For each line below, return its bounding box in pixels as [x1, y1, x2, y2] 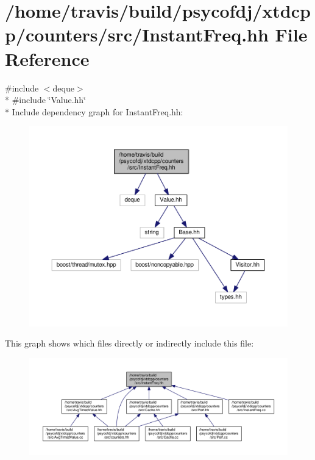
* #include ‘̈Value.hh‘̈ [5, 93, 87, 106]
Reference [5, 46, 90, 71]
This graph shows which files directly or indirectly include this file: [5, 337, 254, 350]
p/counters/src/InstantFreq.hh [5, 22, 269, 47]
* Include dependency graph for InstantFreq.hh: [5, 105, 183, 118]
